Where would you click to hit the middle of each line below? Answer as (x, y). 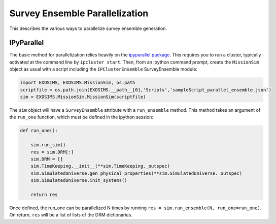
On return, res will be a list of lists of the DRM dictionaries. (71, 215)
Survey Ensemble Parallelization (79, 13)
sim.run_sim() (48, 145)
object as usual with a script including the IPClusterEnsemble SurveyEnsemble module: (103, 69)
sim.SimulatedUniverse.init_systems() (79, 181)
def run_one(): (39, 131)
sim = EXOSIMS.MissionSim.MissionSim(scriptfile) (83, 97)
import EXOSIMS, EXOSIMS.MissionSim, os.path (78, 83)
